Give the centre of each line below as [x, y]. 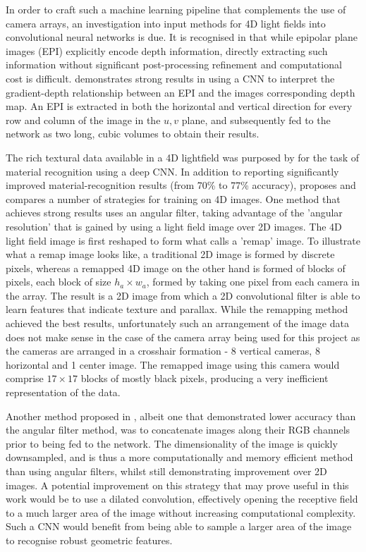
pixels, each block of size [59, 282]
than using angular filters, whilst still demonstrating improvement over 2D [166, 471]
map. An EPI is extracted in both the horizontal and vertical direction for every [179, 106]
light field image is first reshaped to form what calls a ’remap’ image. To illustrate [183, 240]
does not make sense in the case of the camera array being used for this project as [183, 337]
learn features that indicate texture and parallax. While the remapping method [177, 309]
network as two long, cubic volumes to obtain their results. [133, 134]
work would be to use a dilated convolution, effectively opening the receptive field [182, 499]
